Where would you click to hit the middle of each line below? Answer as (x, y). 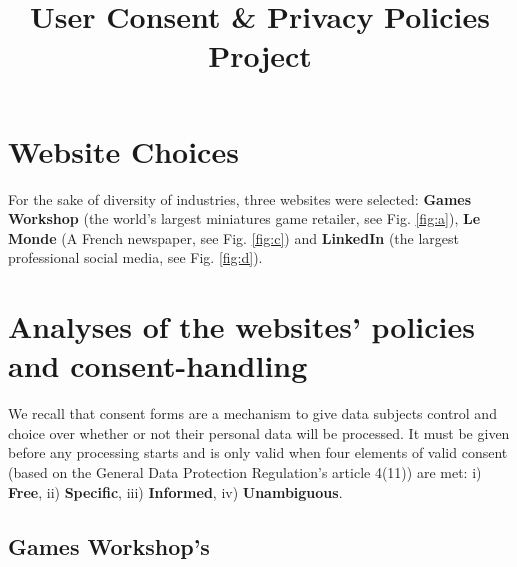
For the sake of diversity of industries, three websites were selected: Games (240, 198)
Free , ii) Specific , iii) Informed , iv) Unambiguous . (175, 491)
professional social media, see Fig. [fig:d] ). (135, 257)
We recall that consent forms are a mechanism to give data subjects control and (252, 413)
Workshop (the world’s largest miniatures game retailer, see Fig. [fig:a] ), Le (244, 218)
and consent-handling (158, 365)
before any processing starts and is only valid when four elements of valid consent (258, 452)
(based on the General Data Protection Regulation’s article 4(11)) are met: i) (245, 471)
